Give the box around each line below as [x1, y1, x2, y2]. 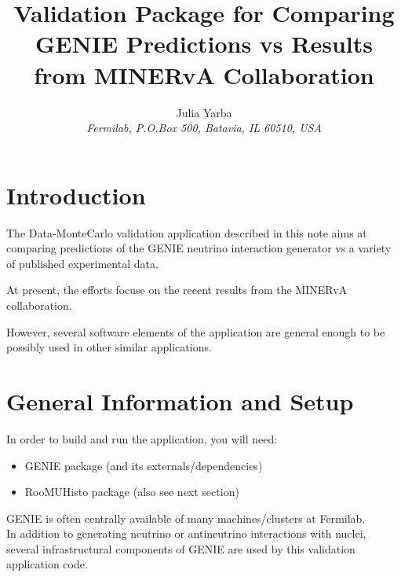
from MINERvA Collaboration [34, 58, 374, 90]
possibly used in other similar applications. [6, 339, 212, 355]
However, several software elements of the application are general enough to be [6, 323, 385, 340]
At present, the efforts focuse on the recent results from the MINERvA [6, 281, 348, 298]
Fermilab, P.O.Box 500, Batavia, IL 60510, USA [86, 119, 322, 136]
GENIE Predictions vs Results [35, 28, 373, 60]
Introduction [6, 178, 146, 211]
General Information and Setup [6, 384, 354, 417]
